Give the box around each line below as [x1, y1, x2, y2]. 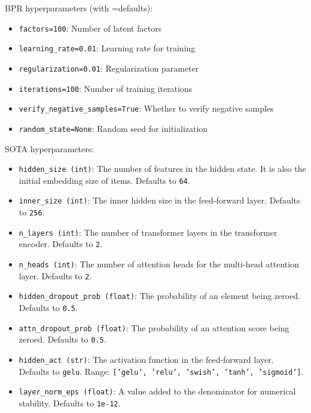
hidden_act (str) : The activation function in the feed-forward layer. [19, 353, 274, 365]
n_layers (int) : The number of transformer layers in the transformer [19, 226, 278, 238]
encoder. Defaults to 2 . [19, 238, 103, 250]
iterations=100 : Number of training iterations [19, 82, 193, 94]
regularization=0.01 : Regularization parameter [19, 61, 199, 74]
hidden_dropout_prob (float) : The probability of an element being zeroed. [19, 289, 301, 302]
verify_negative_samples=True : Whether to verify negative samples [19, 102, 274, 115]
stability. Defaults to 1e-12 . [19, 396, 121, 409]
